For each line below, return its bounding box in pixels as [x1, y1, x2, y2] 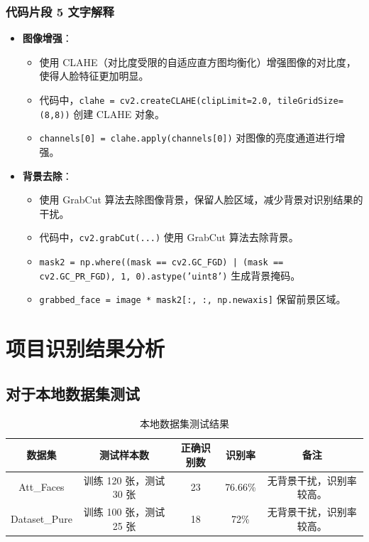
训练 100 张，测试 [83, 504, 165, 519]
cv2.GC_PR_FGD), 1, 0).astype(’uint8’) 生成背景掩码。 [39, 267, 301, 282]
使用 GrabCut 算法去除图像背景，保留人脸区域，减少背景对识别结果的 [39, 192, 363, 207]
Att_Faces [18, 479, 65, 494]
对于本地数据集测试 [6, 382, 140, 404]
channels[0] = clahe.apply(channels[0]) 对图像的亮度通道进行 [39, 130, 336, 145]
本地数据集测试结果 [140, 415, 229, 430]
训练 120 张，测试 [83, 472, 165, 487]
